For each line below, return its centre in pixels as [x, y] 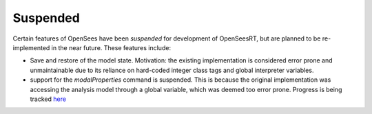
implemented [31, 47]
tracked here [48, 99]
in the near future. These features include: [111, 47]
